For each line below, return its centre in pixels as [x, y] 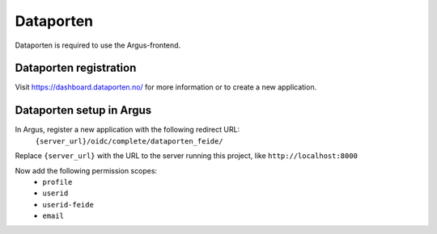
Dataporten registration [76, 68]
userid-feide [68, 205]
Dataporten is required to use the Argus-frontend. [98, 45]
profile [57, 182]
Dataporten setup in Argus [83, 110]
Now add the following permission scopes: [86, 170]
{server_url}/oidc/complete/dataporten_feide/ [129, 141]
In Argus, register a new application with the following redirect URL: [127, 130]
